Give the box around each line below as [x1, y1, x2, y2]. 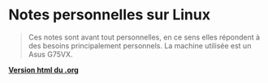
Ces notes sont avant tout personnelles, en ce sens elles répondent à [28, 32, 261, 42]
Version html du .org [8, 64, 79, 74]
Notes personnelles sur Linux [8, 6, 211, 24]
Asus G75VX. [28, 49, 73, 59]
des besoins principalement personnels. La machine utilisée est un [28, 40, 252, 50]
